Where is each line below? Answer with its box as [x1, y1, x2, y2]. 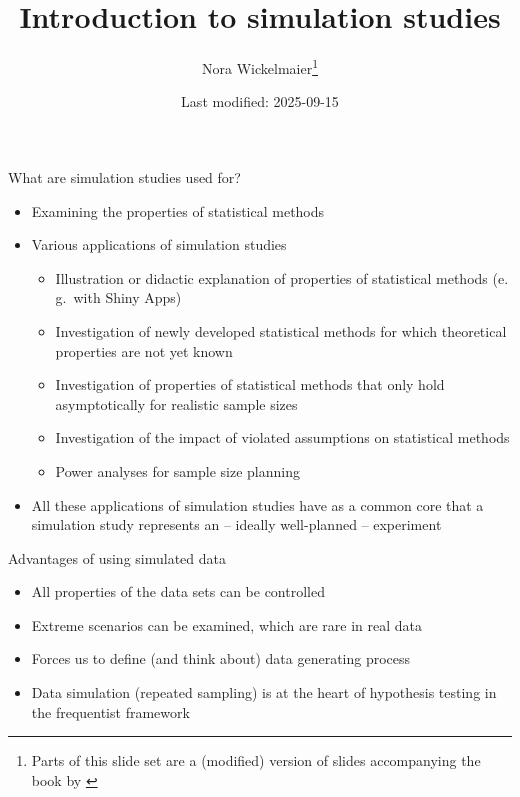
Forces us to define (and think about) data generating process [31, 648, 411, 669]
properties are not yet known [55, 340, 233, 361]
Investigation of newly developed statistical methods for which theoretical [55, 320, 507, 341]
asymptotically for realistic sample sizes [55, 393, 298, 414]
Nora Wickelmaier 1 [202, 55, 318, 78]
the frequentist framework [31, 701, 190, 722]
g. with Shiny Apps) [55, 287, 182, 308]
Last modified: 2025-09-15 [181, 91, 339, 112]
